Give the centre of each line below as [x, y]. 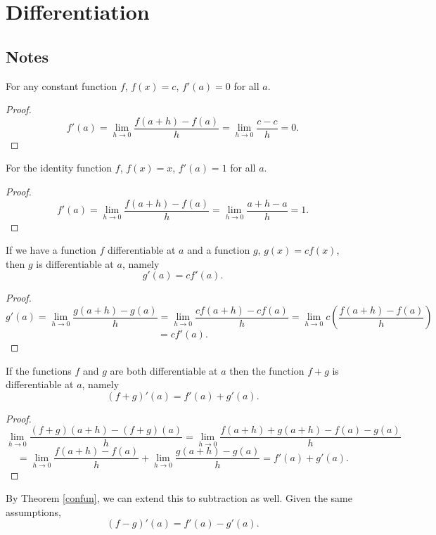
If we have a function [51, 250]
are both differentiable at [164, 370]
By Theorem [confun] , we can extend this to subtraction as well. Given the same [179, 498]
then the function [267, 370]
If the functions [39, 370]
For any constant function [62, 85]
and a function [219, 250]
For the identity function [59, 168]
